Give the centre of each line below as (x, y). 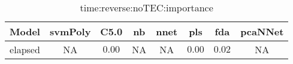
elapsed (25, 49)
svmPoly (70, 31)
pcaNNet (262, 31)
